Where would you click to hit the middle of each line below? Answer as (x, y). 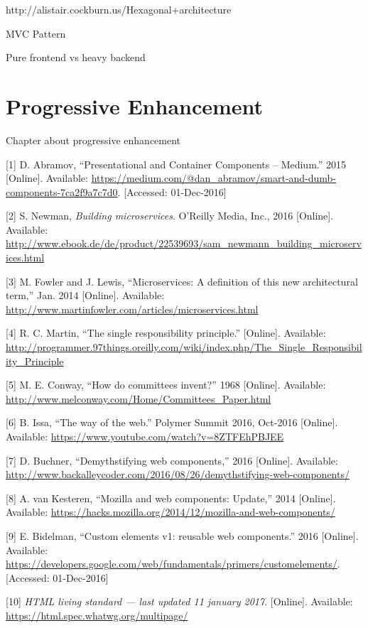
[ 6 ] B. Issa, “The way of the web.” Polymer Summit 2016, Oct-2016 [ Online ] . (172, 422)
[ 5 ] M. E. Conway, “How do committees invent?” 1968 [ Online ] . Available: (166, 385)
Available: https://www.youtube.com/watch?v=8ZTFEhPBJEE (145, 436)
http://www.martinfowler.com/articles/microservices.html (132, 309)
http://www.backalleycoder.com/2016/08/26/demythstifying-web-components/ (178, 474)
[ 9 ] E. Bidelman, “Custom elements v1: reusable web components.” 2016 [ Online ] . (182, 535)
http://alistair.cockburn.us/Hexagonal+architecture (119, 9)
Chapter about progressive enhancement (93, 140)
